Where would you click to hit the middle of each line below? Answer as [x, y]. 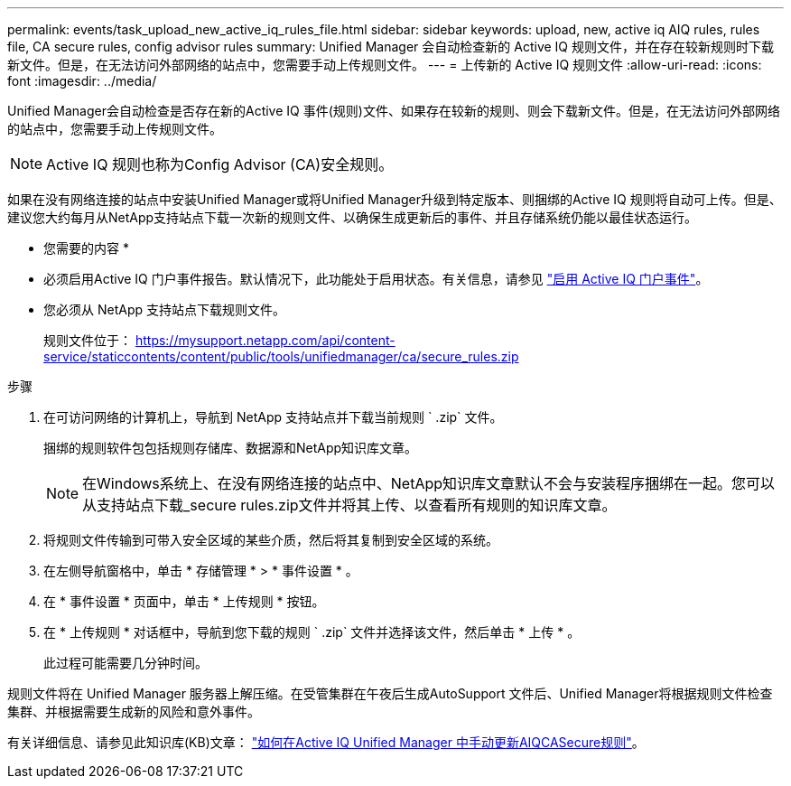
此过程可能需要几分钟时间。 [126, 663]
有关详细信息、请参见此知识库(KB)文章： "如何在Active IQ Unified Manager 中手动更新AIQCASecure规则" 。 [326, 742]
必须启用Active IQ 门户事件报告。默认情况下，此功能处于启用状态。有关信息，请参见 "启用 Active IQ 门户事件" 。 [376, 279]
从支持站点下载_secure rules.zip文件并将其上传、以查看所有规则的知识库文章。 [349, 505]
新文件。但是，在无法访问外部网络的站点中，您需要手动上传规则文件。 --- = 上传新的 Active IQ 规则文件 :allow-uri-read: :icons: [385, 65]
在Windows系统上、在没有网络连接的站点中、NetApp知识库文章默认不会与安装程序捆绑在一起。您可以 [429, 483]
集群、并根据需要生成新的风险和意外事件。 [134, 711]
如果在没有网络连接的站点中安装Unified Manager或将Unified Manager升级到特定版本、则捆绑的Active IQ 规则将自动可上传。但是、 [395, 199]
